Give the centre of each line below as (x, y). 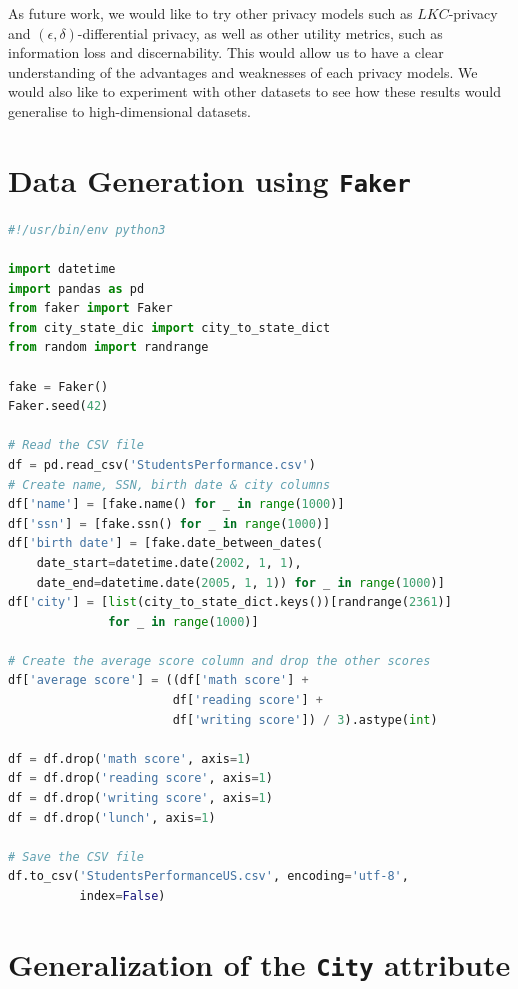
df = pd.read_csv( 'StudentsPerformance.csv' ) (162, 464)
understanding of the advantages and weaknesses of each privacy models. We (243, 71)
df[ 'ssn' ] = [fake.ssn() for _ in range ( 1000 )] (169, 523)
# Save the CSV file (76, 856)
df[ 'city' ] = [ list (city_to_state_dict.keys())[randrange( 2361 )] (230, 602)
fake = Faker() (58, 386)
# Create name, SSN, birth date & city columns (169, 484)
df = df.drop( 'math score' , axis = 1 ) (130, 758)
